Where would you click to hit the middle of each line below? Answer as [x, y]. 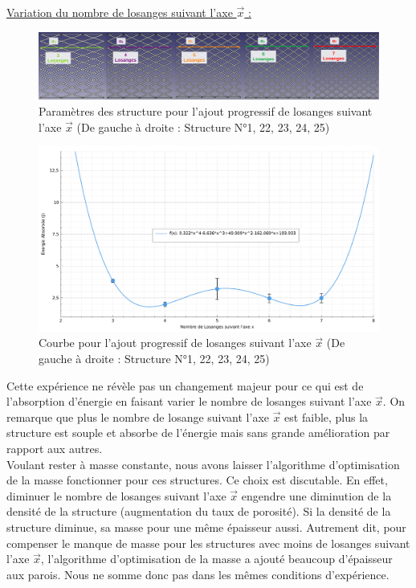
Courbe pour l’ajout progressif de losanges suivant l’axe [175, 343]
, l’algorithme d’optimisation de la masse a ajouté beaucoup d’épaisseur [216, 559]
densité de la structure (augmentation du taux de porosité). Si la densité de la [199, 511]
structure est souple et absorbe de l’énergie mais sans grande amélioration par [198, 433]
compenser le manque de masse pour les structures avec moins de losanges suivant [208, 543]
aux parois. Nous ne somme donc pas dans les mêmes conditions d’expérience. [198, 574]
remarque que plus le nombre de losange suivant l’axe [138, 416]
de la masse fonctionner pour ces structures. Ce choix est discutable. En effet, [197, 480]
